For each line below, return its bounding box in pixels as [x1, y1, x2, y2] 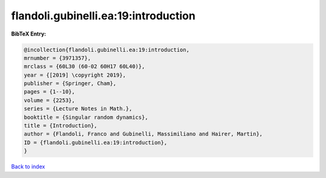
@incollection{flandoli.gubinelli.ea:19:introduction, [24, 46, 190, 53]
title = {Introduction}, [24, 122, 98, 129]
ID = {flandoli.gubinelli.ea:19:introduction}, [24, 139, 167, 146]
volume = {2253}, [24, 97, 75, 104]
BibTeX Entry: [11, 30, 46, 37]
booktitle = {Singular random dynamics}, [24, 113, 149, 121]
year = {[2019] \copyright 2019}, [24, 71, 126, 78]
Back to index [11, 163, 45, 170]
